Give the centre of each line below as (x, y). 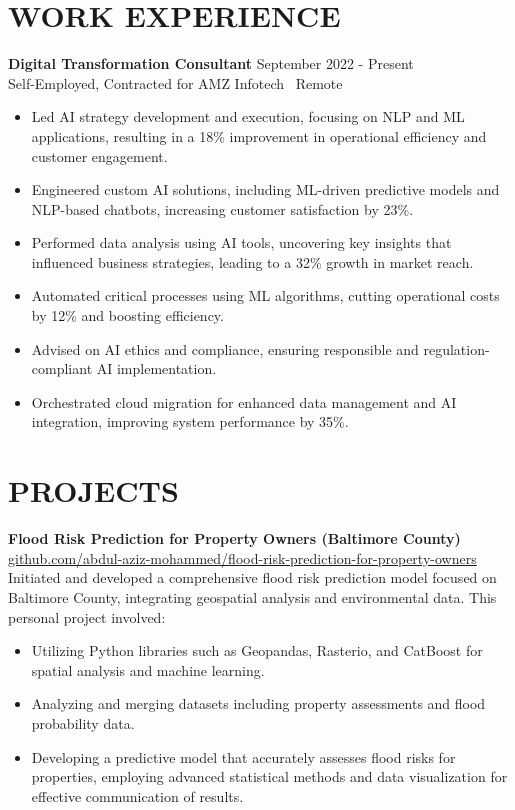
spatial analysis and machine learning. (148, 669)
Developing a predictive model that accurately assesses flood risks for (243, 756)
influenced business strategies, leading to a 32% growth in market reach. (252, 261)
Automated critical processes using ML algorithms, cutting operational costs (265, 295)
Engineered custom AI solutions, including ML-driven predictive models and (265, 189)
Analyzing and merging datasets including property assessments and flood (258, 703)
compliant (62, 368)
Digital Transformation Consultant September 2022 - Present (211, 63)
